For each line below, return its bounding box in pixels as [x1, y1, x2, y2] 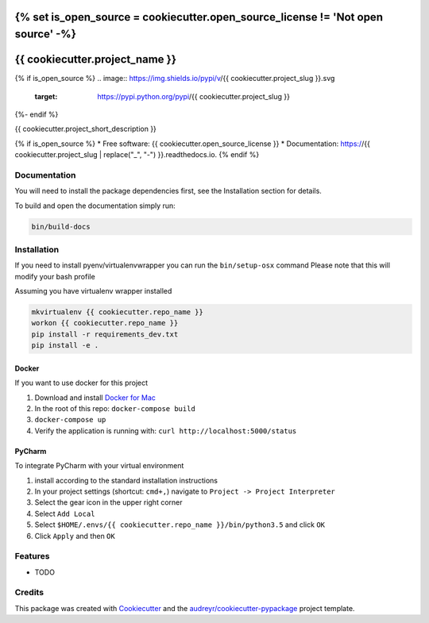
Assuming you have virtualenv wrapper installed [14, 287, 172, 296]
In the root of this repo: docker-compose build [34, 404, 196, 413]
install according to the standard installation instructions [34, 475, 218, 485]
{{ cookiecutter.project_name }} [14, 52, 177, 67]
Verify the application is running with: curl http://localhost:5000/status [34, 425, 297, 436]
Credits [14, 587, 44, 598]
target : [34, 91, 58, 101]
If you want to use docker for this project [14, 378, 149, 388]
